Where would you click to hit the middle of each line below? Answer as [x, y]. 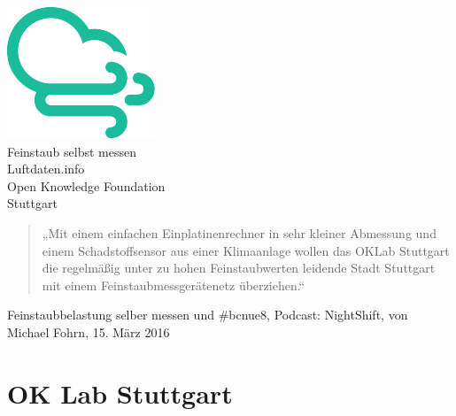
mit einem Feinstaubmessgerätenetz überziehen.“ [174, 285]
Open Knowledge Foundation [86, 185]
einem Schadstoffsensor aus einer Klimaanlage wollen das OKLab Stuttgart [246, 250]
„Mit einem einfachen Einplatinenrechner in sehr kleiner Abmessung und [239, 232]
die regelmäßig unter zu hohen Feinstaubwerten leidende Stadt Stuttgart [239, 268]
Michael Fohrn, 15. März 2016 [89, 331]
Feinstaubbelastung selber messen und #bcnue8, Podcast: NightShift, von [208, 315]
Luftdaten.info [46, 169]
